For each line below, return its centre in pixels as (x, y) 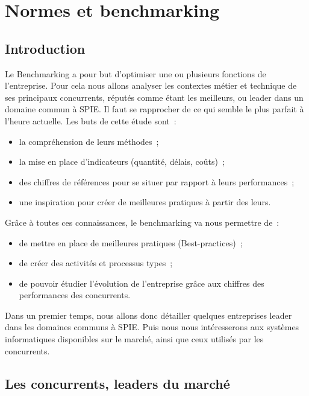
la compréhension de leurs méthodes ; (89, 141)
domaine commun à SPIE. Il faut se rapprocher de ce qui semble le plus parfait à (154, 109)
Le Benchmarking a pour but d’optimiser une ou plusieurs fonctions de (136, 73)
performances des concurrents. (75, 295)
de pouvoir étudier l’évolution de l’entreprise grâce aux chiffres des (142, 283)
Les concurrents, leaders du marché (117, 383)
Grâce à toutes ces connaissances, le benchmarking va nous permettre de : (142, 222)
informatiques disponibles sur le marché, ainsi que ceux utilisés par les (134, 339)
